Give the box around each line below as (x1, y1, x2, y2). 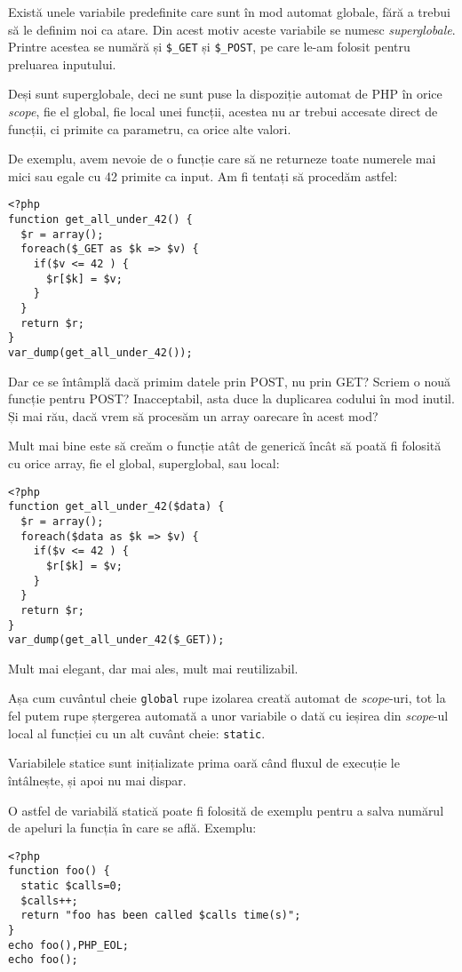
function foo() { (8, 864, 110, 878)
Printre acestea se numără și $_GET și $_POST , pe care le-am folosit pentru (8, 37, 410, 56)
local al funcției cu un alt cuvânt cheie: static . (8, 723, 266, 742)
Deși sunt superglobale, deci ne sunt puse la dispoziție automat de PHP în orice (8, 84, 442, 103)
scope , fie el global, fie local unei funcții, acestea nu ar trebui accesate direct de (8, 102, 438, 121)
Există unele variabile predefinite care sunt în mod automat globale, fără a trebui (8, 3, 450, 20)
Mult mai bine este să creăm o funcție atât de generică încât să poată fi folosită (8, 436, 442, 455)
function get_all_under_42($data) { (8, 500, 225, 514)
